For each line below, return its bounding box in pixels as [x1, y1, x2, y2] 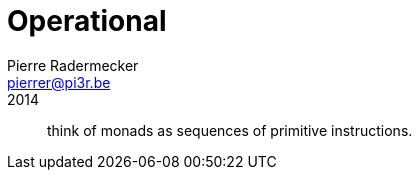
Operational [7, 4, 167, 38]
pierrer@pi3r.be [7, 73, 111, 91]
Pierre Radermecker [7, 56, 139, 74]
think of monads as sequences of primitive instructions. [47, 121, 413, 139]
